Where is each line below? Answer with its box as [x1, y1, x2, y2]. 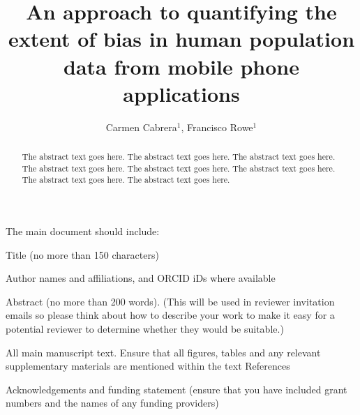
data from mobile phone [63, 52, 299, 80]
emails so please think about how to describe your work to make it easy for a [6, 308, 335, 322]
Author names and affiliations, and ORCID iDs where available [6, 271, 276, 285]
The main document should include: [6, 224, 160, 239]
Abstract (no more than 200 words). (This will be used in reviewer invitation [6, 294, 335, 308]
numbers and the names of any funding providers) [6, 395, 219, 410]
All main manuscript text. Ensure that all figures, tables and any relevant [6, 345, 321, 359]
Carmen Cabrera [105, 119, 177, 134]
